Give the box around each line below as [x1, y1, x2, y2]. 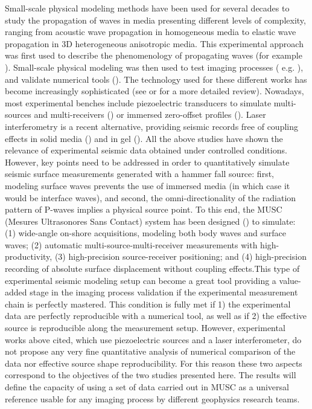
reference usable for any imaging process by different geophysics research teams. [5, 392, 300, 405]
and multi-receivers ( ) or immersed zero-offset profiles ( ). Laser [34, 108, 266, 121]
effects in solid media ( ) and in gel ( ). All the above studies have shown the [5, 132, 283, 144]
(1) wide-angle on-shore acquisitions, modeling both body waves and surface [5, 227, 286, 239]
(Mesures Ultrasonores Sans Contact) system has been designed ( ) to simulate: [5, 214, 296, 227]
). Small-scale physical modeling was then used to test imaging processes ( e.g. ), [5, 60, 304, 73]
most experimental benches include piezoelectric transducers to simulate [5, 96, 272, 109]
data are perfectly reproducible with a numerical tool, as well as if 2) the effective [5, 309, 307, 322]
